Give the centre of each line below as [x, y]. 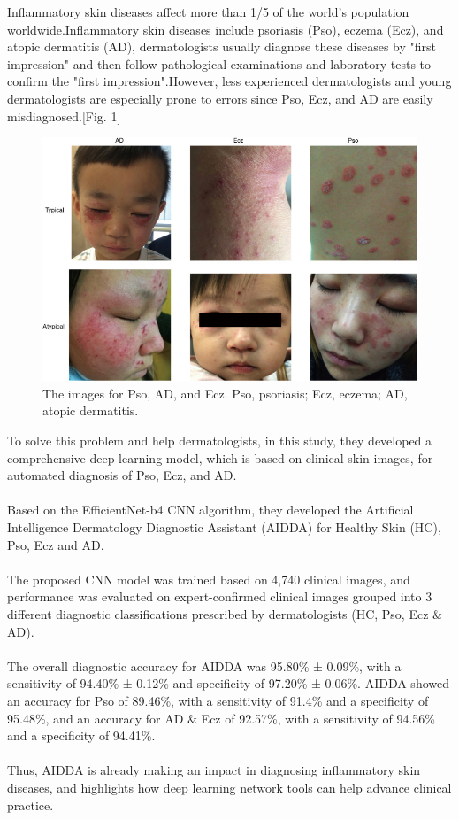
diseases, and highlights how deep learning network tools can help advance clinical [229, 787]
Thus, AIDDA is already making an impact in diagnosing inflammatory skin [214, 770]
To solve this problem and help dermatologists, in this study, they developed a [220, 441]
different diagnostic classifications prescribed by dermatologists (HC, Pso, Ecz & [225, 614]
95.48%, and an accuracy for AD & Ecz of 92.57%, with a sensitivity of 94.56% [221, 718]
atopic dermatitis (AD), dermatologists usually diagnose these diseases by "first [222, 46]
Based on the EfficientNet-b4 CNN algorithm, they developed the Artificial [210, 510]
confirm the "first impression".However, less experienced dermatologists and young [229, 81]
